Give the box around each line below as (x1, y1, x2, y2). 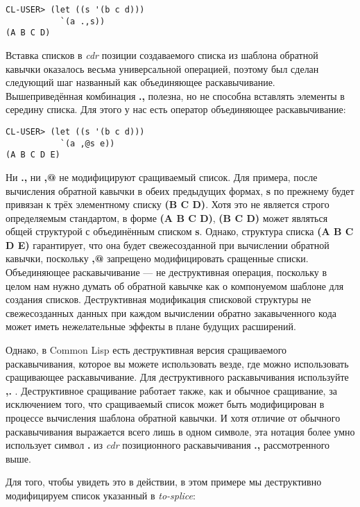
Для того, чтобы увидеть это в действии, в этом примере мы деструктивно (6, 474, 322, 489)
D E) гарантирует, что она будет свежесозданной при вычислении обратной (6, 237, 329, 252)
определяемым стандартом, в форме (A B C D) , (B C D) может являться (6, 210, 328, 225)
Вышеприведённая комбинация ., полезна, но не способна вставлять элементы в (6, 88, 345, 103)
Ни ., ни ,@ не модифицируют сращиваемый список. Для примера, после (6, 169, 318, 184)
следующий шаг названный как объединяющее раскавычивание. (6, 75, 275, 89)
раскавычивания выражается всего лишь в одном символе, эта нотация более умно (6, 424, 355, 438)
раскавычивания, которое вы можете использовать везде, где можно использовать (6, 356, 349, 370)
